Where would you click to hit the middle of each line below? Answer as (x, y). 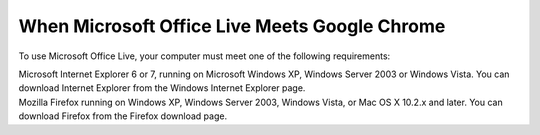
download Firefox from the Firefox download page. (123, 116)
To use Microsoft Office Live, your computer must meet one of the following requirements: (204, 56)
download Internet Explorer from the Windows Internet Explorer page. (162, 88)
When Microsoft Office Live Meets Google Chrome (232, 26)
